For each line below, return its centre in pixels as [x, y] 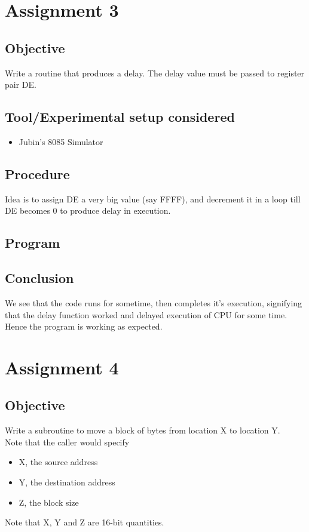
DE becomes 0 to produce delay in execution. [88, 210]
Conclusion [39, 278]
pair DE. [21, 84]
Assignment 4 [62, 367]
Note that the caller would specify [67, 442]
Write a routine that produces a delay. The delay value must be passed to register [155, 73]
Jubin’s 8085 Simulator [61, 141]
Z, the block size [49, 502]
